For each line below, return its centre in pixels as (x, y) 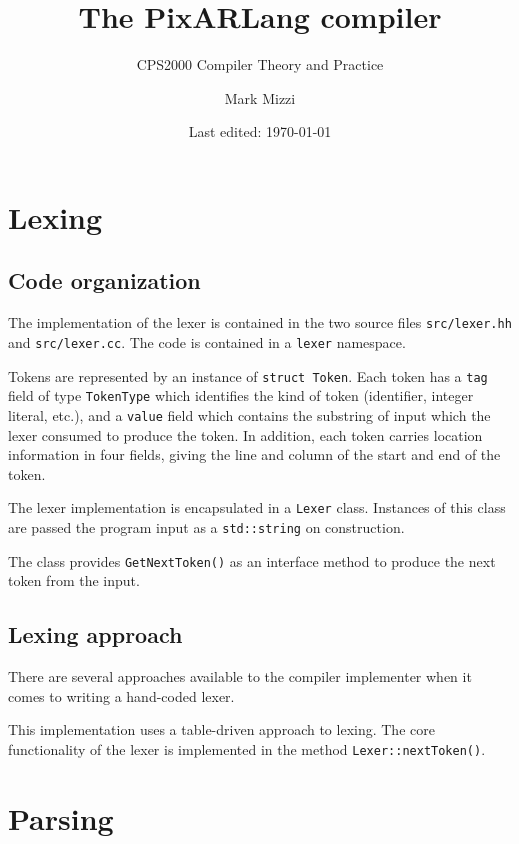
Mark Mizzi (260, 97)
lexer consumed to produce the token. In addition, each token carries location (245, 434)
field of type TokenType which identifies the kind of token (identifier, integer (241, 395)
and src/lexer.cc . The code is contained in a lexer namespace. (207, 341)
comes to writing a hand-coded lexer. (121, 695)
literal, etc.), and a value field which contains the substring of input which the (249, 414)
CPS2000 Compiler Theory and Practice (260, 64)
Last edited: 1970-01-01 (260, 131)
